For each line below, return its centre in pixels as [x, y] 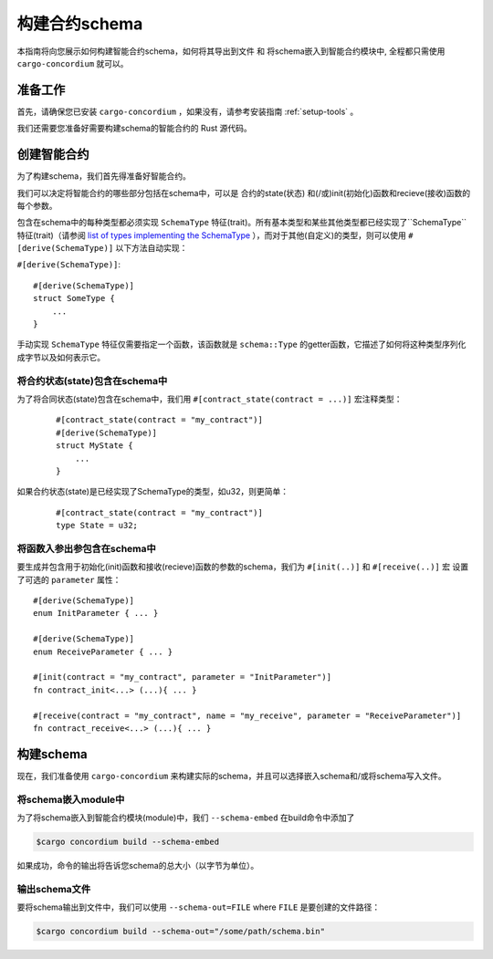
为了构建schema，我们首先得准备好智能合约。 [104, 176]
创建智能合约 [53, 155]
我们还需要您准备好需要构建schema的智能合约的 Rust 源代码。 [135, 129]
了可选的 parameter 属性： [69, 579]
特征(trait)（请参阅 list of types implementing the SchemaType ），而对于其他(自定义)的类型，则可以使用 [211, 235]
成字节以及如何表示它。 [61, 357]
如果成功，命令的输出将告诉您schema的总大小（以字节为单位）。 [138, 865]
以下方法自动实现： [152, 248]
